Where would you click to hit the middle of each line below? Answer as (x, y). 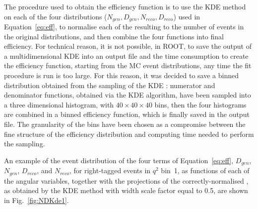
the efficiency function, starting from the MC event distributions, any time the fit (128, 65)
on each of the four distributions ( (56, 16)
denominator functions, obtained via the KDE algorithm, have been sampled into (128, 95)
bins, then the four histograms (200, 104)
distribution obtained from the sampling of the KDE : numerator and (110, 85)
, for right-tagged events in (110, 170)
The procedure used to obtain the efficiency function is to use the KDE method (125, 6)
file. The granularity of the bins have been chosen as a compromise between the (125, 124)
